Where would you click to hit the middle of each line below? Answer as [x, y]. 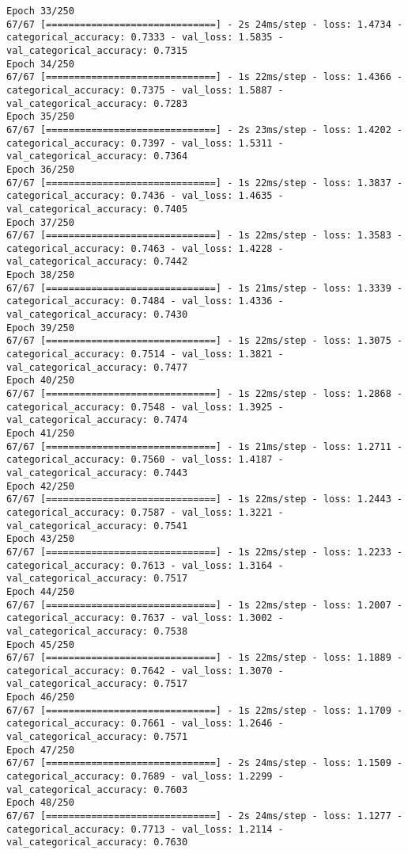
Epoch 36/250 [40, 169]
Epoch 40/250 [40, 381]
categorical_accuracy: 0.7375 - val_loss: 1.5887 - [145, 90]
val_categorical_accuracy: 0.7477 [97, 367]
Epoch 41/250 [40, 433]
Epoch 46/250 [40, 698]
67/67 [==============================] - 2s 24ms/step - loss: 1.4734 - [205, 24]
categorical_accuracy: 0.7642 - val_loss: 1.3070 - [145, 671]
